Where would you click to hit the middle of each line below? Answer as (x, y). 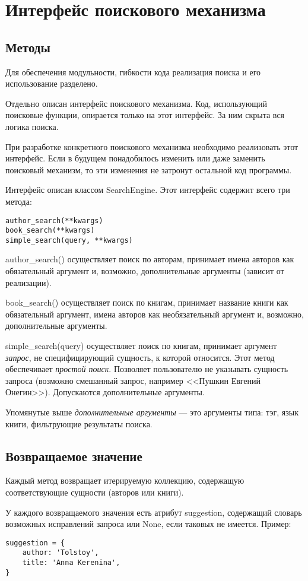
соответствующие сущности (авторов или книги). (95, 492)
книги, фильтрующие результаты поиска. (79, 423)
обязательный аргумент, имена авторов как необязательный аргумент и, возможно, (155, 314)
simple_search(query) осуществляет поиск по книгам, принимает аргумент (141, 346)
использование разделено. (52, 83)
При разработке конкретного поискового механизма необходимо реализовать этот (152, 146)
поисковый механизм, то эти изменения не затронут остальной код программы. (149, 169)
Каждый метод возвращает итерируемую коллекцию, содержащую (125, 480)
